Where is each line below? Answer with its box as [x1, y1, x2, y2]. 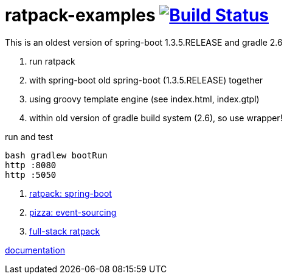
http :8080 [5, 160, 57, 170]
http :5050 [5, 169, 57, 180]
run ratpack [29, 55, 75, 66]
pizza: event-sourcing [29, 207, 117, 217]
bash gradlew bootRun [5, 150, 108, 160]
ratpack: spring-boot [29, 188, 112, 199]
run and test [5, 131, 53, 142]
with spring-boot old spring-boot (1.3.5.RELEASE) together [29, 74, 263, 85]
